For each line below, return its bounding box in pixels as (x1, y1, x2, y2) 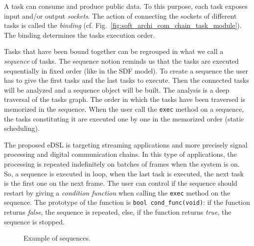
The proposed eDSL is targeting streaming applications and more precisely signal (4, 139, 248, 149)
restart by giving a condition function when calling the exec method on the (4, 187, 231, 197)
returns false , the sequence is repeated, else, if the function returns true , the (4, 207, 231, 217)
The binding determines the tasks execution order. (4, 29, 155, 40)
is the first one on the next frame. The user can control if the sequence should (4, 178, 237, 188)
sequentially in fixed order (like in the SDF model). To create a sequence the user (4, 65, 248, 75)
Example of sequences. (23, 233, 91, 243)
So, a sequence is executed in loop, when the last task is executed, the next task (4, 168, 244, 178)
